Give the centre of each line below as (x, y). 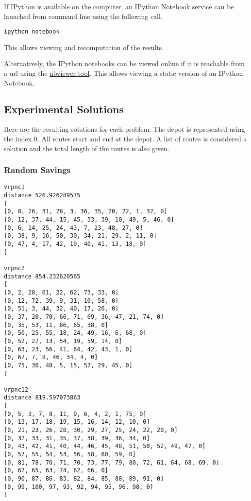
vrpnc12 (16, 389)
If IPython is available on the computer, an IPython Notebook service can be (119, 6)
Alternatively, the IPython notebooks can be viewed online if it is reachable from (124, 63)
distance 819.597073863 (42, 398)
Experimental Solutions (64, 109)
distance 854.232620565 (42, 276)
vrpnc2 (14, 268)
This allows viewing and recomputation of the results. (84, 47)
